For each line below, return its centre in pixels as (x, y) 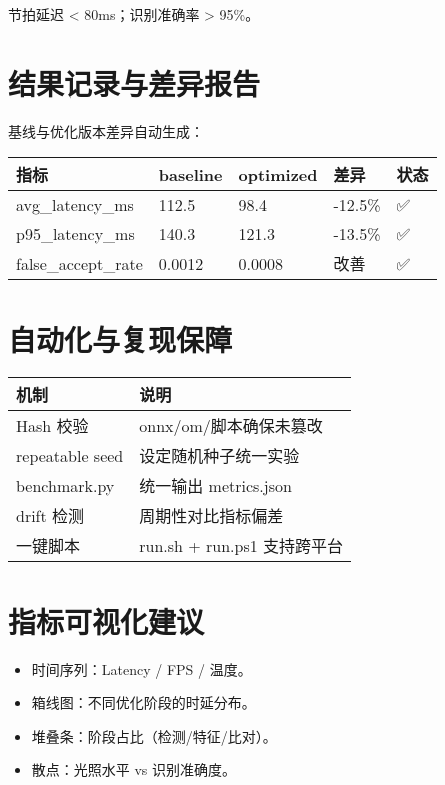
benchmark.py (65, 485)
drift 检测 (50, 516)
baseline (190, 174)
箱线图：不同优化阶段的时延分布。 (143, 702)
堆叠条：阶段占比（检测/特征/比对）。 (154, 735)
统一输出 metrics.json (215, 486)
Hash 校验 (52, 426)
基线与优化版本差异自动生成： (106, 130)
